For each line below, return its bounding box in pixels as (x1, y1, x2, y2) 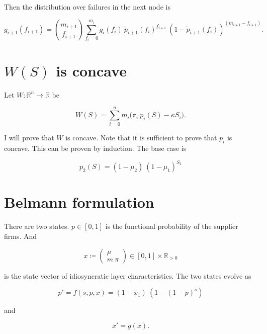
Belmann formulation (4, 192, 154, 212)
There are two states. (4, 221, 69, 231)
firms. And (4, 231, 37, 241)
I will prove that (4, 132, 54, 143)
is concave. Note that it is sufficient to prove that (65, 132, 217, 143)
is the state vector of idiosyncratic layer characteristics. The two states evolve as (4, 270, 251, 281)
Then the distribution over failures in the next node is (4, 2, 170, 12)
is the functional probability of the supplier (105, 221, 238, 231)
